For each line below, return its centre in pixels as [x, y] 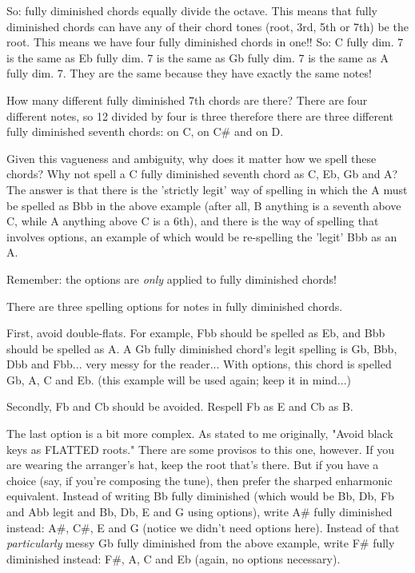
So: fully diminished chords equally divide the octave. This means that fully [192, 10]
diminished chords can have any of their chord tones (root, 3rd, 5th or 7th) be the [207, 26]
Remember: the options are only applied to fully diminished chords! [172, 279]
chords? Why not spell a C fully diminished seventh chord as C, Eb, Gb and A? [202, 174]
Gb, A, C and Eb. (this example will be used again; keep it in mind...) [179, 379]
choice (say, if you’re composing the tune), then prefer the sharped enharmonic [200, 480]
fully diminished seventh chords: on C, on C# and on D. [145, 131]
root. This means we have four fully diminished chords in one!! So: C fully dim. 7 [205, 42]
